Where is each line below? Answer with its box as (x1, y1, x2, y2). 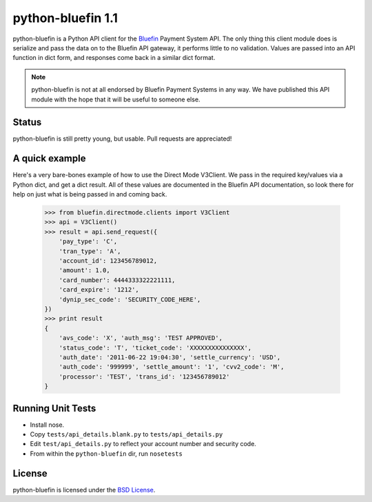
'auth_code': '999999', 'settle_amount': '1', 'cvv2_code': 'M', (59, 363, 285, 371)
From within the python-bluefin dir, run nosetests (30, 449, 183, 458)
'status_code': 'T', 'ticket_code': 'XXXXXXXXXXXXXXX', (59, 343, 252, 352)
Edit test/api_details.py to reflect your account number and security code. (30, 440, 256, 448)
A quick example (12, 152, 86, 165)
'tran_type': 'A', (59, 247, 121, 255)
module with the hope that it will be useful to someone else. (31, 95, 200, 103)
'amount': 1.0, (59, 266, 110, 274)
